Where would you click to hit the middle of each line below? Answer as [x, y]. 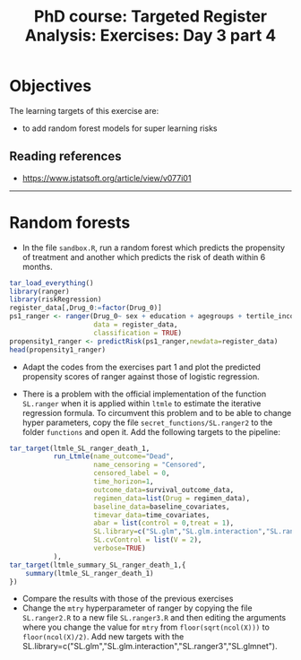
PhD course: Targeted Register [150, 17]
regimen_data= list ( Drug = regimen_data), [172, 498]
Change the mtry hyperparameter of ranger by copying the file [137, 608]
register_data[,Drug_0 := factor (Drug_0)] [86, 308]
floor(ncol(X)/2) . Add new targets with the [103, 637]
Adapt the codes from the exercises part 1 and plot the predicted [142, 367]
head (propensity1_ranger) [57, 350]
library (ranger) [39, 291]
